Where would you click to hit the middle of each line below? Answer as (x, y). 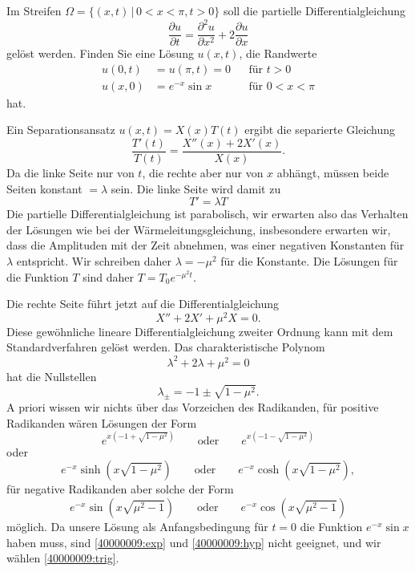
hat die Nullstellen (52, 376)
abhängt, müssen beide (333, 173)
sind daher (109, 276)
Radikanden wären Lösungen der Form (102, 422)
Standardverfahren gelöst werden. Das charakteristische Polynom (166, 347)
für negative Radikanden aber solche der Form (120, 489)
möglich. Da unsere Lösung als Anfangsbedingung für (137, 527)
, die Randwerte (278, 53)
